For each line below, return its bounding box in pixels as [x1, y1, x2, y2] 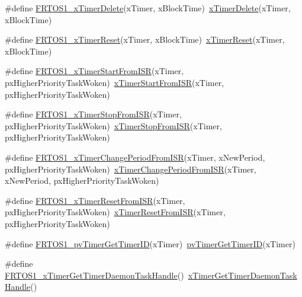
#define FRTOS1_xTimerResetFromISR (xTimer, [5, 194, 185, 206]
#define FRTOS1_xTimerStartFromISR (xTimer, [5, 65, 184, 77]
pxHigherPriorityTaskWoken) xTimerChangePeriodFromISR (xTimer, [5, 162, 256, 175]
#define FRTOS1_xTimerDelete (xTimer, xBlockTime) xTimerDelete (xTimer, [5, 2, 291, 14]
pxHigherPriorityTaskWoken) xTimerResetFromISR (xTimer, [5, 206, 226, 218]
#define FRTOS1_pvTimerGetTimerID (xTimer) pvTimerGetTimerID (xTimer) [5, 237, 295, 250]
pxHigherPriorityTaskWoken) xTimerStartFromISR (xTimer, [5, 76, 224, 88]
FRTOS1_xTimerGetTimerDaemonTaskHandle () [5, 269, 184, 281]
